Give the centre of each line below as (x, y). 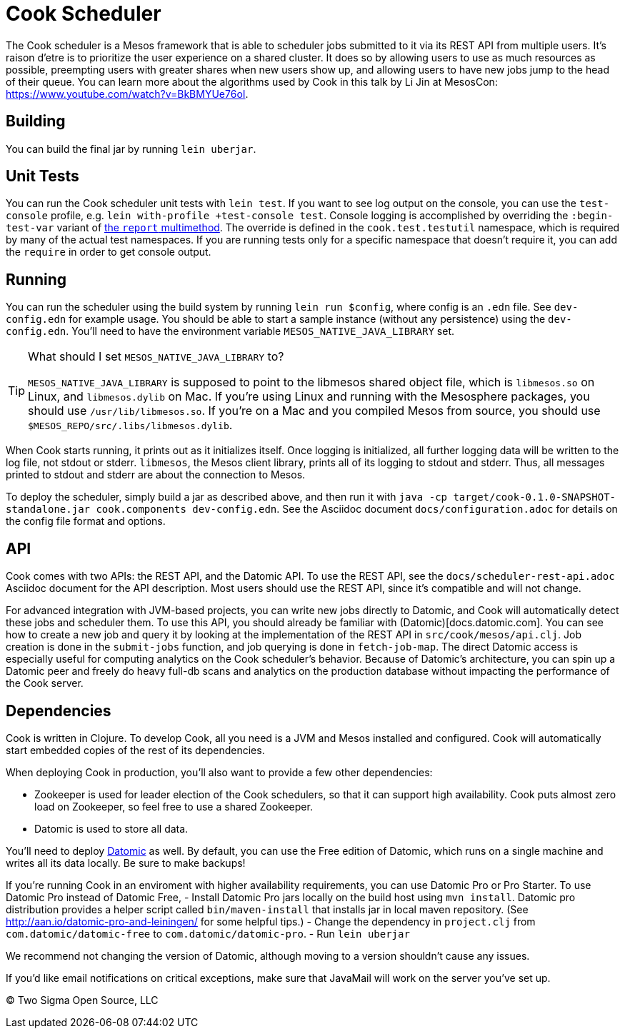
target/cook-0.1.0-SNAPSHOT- (534, 497)
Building (36, 121)
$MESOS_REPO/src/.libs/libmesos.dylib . (130, 425)
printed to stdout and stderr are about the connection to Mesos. (156, 475)
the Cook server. (45, 683)
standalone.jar (48, 510)
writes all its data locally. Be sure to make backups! (126, 863)
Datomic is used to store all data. (111, 828)
